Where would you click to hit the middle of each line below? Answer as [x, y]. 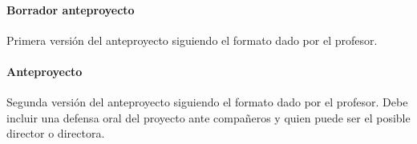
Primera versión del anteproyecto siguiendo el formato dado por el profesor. [192, 40]
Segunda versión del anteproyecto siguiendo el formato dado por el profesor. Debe [207, 102]
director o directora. [56, 133]
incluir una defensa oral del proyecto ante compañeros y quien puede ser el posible [208, 117]
